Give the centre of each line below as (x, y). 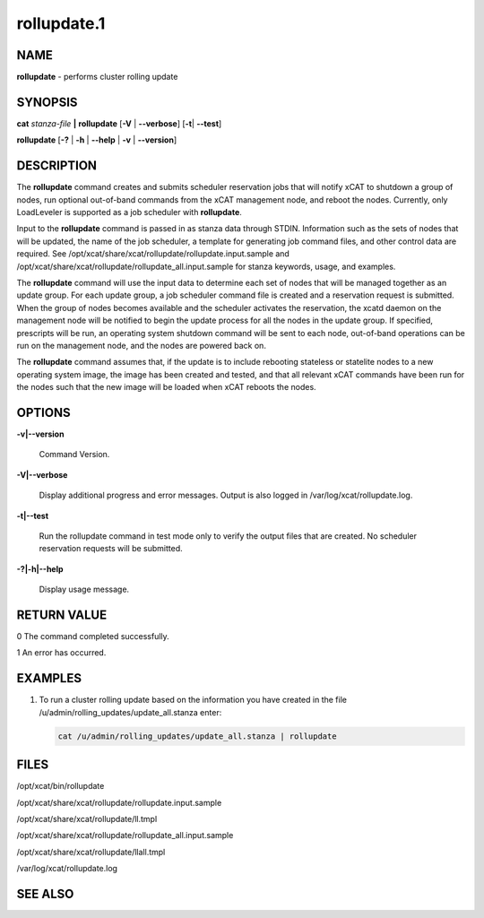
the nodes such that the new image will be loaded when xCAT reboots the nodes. (167, 387)
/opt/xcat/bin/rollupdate (60, 786)
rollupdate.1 (61, 23)
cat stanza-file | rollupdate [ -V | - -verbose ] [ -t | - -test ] (119, 123)
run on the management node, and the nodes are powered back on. (141, 345)
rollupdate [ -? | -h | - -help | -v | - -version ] (97, 140)
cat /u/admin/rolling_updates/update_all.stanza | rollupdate (197, 736)
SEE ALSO (45, 894)
